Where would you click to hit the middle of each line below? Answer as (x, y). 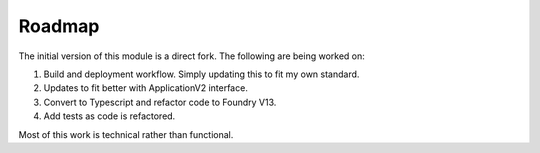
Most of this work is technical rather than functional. (126, 134)
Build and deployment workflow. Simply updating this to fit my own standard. (201, 74)
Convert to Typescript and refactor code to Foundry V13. (160, 102)
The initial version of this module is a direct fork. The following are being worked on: (191, 56)
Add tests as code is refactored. (109, 116)
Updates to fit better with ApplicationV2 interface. (146, 88)
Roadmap (59, 26)
